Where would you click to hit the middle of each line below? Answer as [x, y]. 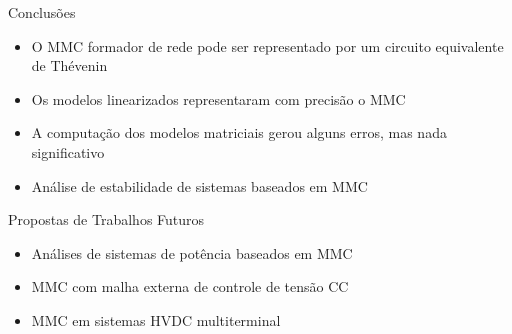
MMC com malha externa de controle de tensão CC [190, 286]
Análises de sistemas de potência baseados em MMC [192, 252]
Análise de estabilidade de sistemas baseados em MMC [199, 185]
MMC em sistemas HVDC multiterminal [156, 319]
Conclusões [42, 12]
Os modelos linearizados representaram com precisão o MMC [218, 98]
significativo [68, 151]
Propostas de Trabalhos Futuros [106, 219]
